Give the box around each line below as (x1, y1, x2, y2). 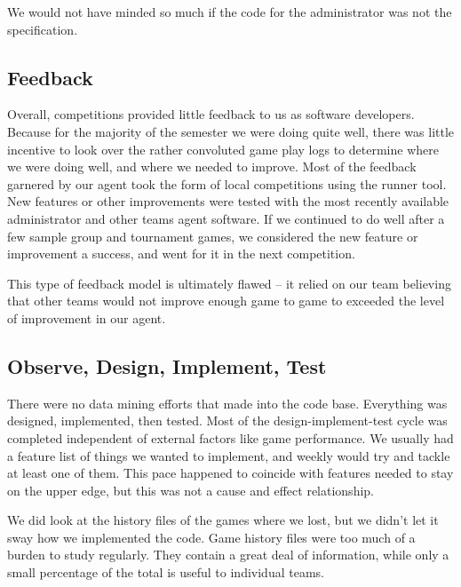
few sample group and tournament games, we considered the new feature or (7, 226, 418, 245)
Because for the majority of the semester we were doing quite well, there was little (7, 122, 455, 140)
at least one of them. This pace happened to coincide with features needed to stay (7, 464, 454, 482)
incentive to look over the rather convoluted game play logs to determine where (7, 139, 439, 158)
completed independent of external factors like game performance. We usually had (7, 428, 454, 447)
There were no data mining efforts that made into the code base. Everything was (7, 393, 448, 412)
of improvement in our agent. (7, 308, 166, 327)
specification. (7, 20, 78, 38)
